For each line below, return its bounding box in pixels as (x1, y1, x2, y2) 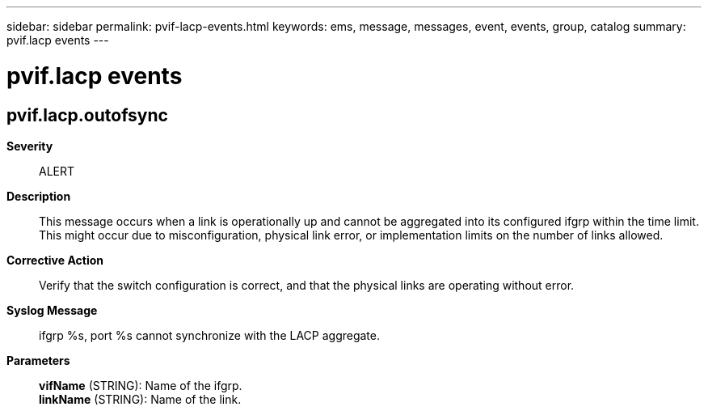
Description (6, 189, 71, 203)
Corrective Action (6, 252, 103, 267)
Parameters (6, 353, 70, 367)
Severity (6, 138, 53, 153)
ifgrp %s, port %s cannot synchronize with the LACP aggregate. (39, 328, 381, 342)
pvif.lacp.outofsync (6, 104, 168, 125)
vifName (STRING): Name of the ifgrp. (39, 378, 242, 392)
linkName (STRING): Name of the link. (39, 392, 242, 406)
